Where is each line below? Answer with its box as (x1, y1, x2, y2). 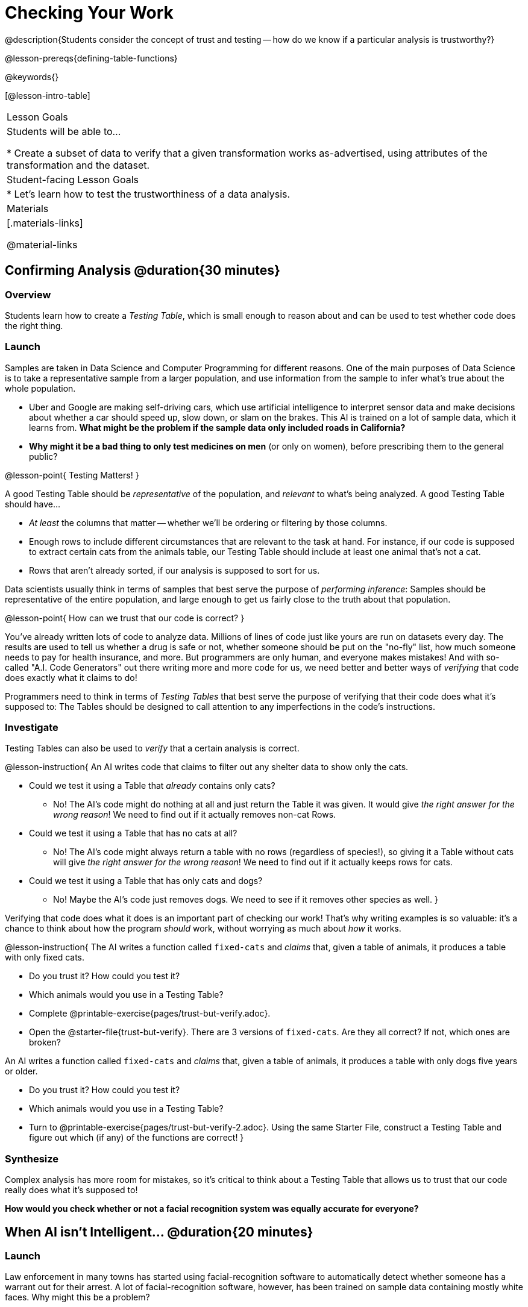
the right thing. (5, 320, 63, 331)
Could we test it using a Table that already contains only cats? (29, 780, 275, 791)
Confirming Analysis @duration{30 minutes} (5, 263, 280, 278)
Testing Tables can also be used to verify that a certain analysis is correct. (5, 743, 300, 754)
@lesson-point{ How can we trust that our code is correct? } (5, 612, 245, 623)
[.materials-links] (7, 216, 83, 229)
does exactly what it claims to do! (5, 672, 137, 683)
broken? (29, 1037, 61, 1048)
